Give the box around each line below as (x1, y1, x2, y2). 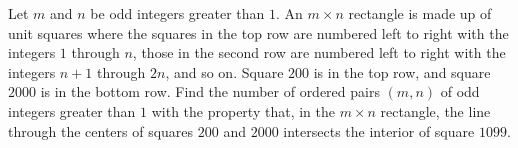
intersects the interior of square (283, 120, 475, 141)
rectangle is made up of (348, 3, 492, 23)
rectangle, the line (380, 100, 491, 121)
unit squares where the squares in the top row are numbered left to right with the (8, 22, 509, 43)
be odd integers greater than (90, 3, 265, 23)
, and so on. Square (165, 61, 284, 82)
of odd (440, 81, 480, 102)
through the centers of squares (8, 120, 194, 141)
